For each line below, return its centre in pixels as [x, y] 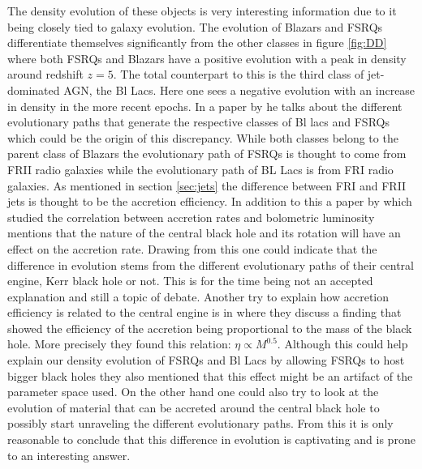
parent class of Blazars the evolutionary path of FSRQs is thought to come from [207, 153]
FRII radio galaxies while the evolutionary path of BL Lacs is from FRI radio [200, 169]
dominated [34, 90]
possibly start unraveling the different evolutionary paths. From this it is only [200, 423]
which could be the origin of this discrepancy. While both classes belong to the [203, 137]
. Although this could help [342, 344]
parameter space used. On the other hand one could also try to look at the [193, 392]
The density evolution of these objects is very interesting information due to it [202, 11]
